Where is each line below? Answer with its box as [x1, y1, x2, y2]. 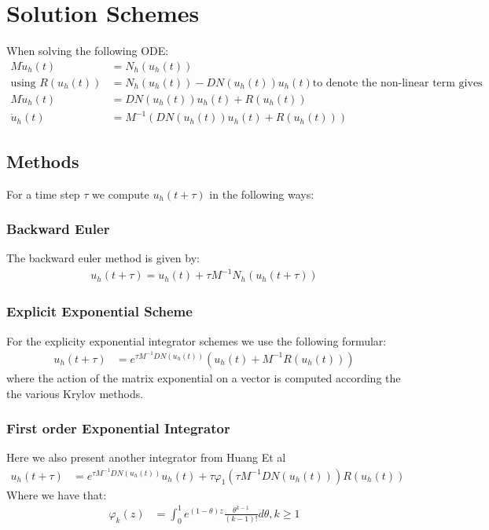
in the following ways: [209, 185, 314, 202]
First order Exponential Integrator [6, 419, 230, 438]
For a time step [6, 185, 80, 202]
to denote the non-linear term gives [312, 77, 483, 89]
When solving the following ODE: [6, 42, 169, 59]
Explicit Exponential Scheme [6, 302, 193, 321]
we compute [92, 185, 149, 202]
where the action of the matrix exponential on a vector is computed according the [6, 369, 401, 386]
